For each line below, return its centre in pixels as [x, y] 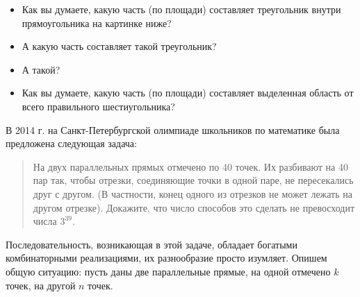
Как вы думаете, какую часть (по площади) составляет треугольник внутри [181, 9]
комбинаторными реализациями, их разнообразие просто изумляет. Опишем [166, 258]
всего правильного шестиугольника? [98, 106]
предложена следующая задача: [71, 143]
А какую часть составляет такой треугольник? [119, 46]
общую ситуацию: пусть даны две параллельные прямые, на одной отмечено [168, 271]
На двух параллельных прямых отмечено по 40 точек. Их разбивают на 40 [190, 166]
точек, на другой [41, 285]
